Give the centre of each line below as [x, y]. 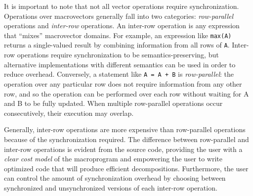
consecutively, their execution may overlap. [69, 113]
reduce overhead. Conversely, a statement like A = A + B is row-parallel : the [119, 74]
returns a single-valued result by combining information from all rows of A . [117, 45]
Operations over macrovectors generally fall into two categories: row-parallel [119, 16]
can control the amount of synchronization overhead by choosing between [115, 178]
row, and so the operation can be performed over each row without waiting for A [126, 93]
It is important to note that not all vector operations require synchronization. [122, 6]
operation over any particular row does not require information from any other [123, 83]
